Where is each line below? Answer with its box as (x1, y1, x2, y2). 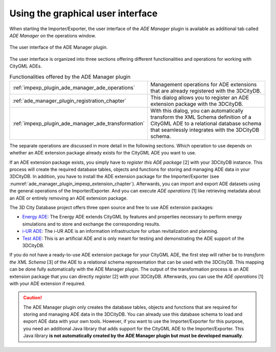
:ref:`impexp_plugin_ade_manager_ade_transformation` (12, 120, 145, 127)
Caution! (23, 295, 42, 301)
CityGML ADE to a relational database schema (150, 120, 262, 127)
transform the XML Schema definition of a (150, 113, 251, 120)
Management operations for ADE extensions (150, 81, 257, 88)
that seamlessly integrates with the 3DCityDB (150, 126, 260, 133)
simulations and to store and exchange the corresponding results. (22, 221, 160, 227)
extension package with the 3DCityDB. (150, 100, 244, 107)
